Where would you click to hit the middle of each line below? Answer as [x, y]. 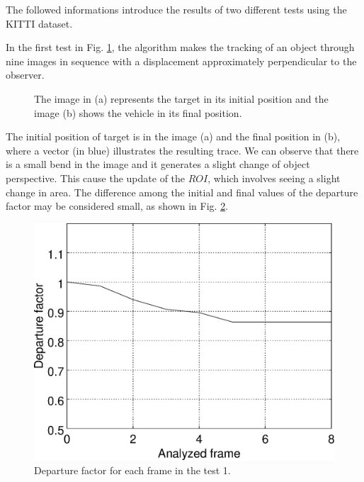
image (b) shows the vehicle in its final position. [138, 112]
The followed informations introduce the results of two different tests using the [176, 9]
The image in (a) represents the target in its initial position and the [181, 98]
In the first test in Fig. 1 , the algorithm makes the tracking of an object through [180, 47]
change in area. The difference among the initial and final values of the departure [182, 192]
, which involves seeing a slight [274, 178]
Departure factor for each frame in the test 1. [132, 470]
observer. [25, 75]
